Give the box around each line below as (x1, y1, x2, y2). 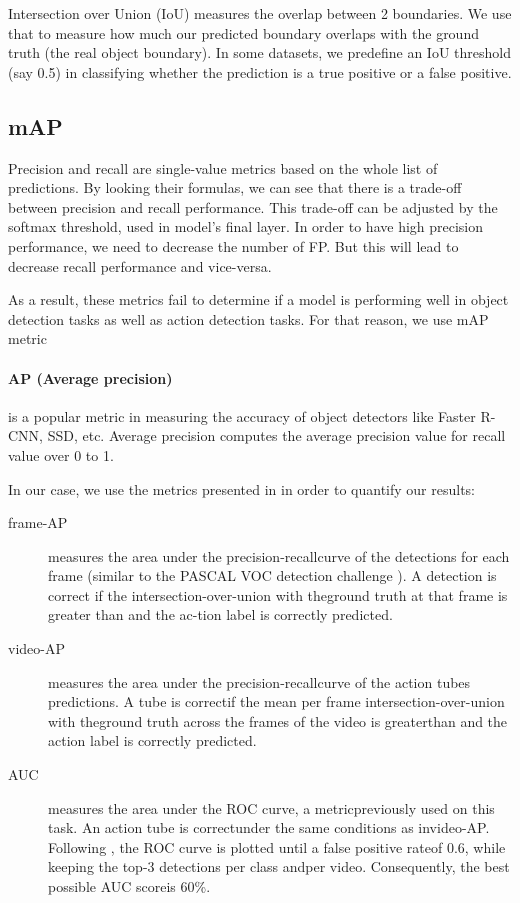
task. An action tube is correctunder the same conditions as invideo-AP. (48, 817, 490, 838)
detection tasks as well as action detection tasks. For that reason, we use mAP (8, 308, 489, 329)
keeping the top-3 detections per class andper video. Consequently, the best (48, 856, 510, 877)
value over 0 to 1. (8, 444, 114, 465)
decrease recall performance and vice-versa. (8, 255, 272, 276)
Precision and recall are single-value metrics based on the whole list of (8, 157, 438, 178)
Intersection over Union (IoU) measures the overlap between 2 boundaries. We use (8, 3, 512, 23)
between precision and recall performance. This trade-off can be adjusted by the (8, 196, 498, 217)
